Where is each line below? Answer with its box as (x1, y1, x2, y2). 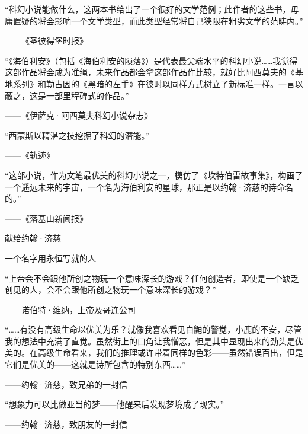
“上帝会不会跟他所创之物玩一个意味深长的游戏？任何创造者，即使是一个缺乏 (5, 272, 299, 284)
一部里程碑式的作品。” (46, 89, 129, 101)
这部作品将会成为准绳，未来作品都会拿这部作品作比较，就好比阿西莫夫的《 (5, 66, 295, 78)
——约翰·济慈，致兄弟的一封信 (5, 378, 127, 390)
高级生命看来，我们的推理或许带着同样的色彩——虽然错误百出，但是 (37, 346, 303, 359)
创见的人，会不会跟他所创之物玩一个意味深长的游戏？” (5, 283, 216, 296)
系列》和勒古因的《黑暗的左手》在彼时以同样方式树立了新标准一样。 (12, 77, 278, 90)
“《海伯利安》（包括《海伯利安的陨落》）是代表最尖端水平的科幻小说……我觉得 (5, 54, 298, 66)
